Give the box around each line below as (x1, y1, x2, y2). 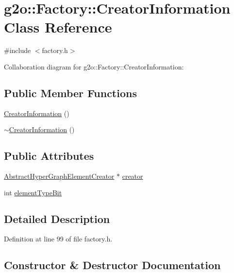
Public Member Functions (4, 85, 137, 100)
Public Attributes (4, 148, 94, 163)
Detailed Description (4, 211, 110, 226)
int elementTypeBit (4, 187, 62, 197)
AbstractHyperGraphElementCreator (4, 171, 115, 181)
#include (4, 45, 31, 55)
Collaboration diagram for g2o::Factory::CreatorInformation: (4, 61, 184, 71)
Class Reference (4, 17, 112, 37)
